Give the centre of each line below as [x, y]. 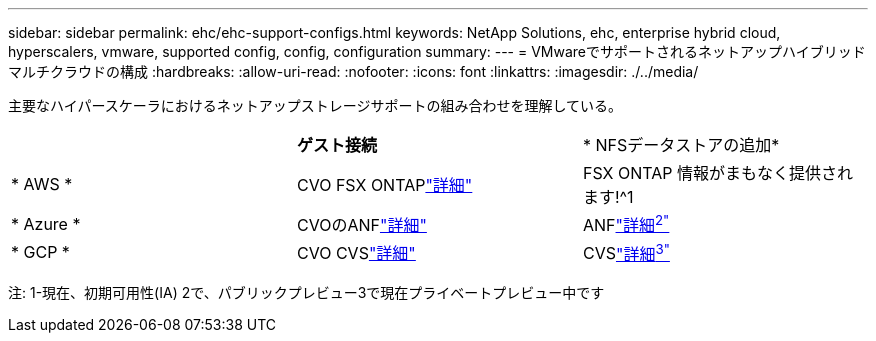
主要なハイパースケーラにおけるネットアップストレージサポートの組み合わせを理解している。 [315, 105]
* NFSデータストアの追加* [681, 145]
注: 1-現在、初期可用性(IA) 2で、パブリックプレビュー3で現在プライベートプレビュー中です [306, 292]
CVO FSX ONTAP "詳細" [384, 185]
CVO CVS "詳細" [356, 253]
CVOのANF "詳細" [361, 225]
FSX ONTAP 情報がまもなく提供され [717, 173]
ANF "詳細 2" [626, 224]
